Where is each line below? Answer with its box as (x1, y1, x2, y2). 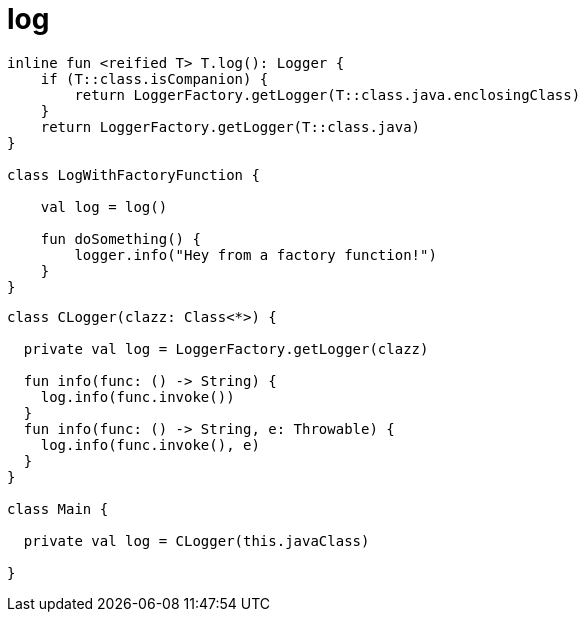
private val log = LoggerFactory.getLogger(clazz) (23, 340, 429, 357)
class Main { (7, 500, 109, 517)
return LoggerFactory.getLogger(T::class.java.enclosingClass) (74, 86, 581, 103)
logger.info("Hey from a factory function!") (74, 246, 437, 263)
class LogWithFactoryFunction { (7, 166, 260, 183)
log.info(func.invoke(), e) (40, 436, 260, 453)
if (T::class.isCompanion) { (40, 70, 269, 87)
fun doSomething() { (40, 230, 201, 247)
